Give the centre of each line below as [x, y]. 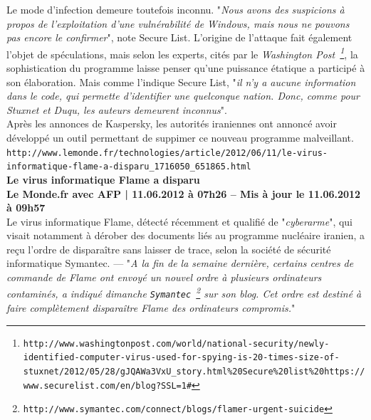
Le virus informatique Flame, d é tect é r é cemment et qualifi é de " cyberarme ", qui [180, 221]
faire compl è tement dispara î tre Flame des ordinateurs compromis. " [151, 307]
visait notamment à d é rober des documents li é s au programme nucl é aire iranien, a [185, 235]
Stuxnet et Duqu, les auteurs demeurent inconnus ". [117, 109]
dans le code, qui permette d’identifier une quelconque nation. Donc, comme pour [183, 96]
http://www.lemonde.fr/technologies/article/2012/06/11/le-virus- [167, 153]
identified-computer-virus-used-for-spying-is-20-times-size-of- [181, 358]
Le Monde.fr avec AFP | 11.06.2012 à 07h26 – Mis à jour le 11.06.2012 [184, 193]
